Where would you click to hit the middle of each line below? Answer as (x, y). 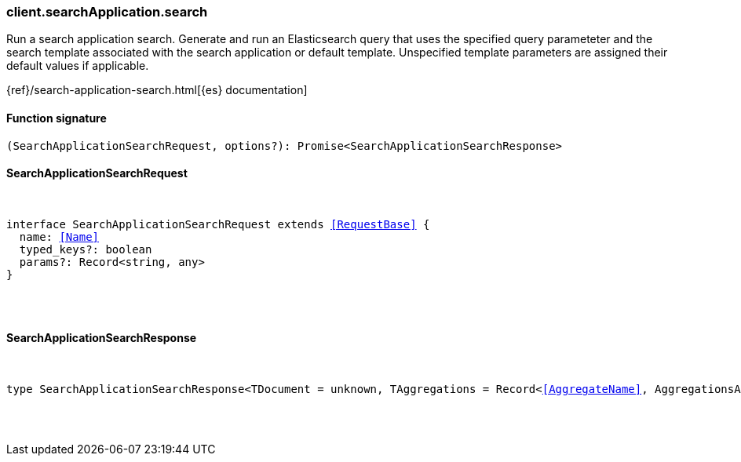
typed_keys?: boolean (86, 249)
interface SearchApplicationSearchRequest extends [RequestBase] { (218, 224)
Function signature (57, 118)
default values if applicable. (78, 66)
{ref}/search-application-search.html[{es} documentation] (157, 90)
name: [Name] (59, 236)
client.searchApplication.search (107, 12)
